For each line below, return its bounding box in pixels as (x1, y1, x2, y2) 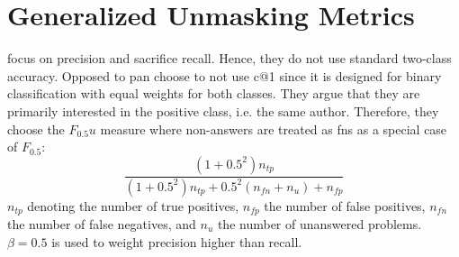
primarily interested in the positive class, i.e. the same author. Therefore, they (7, 101, 439, 120)
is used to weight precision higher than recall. (51, 232, 302, 251)
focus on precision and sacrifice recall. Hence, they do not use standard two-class (7, 49, 452, 68)
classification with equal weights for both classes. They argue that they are (7, 84, 420, 103)
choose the (7, 119, 65, 138)
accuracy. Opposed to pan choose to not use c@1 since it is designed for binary (7, 66, 442, 85)
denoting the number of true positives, (27, 196, 239, 215)
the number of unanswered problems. (217, 215, 422, 234)
